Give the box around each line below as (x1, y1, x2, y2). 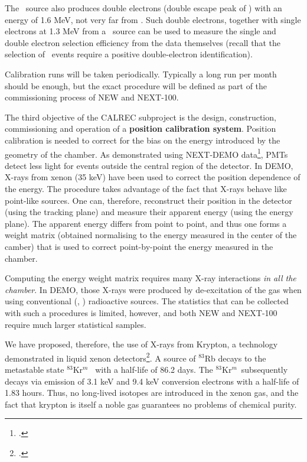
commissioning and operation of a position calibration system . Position (5, 122, 276, 135)
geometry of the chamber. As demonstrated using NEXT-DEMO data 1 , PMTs (5, 146, 288, 160)
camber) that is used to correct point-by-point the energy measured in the (5, 240, 273, 252)
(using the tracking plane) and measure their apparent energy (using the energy (5, 206, 293, 218)
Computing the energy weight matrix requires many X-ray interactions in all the (5, 272, 296, 284)
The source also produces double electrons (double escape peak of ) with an (5, 2, 282, 14)
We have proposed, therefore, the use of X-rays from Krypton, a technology (5, 338, 278, 350)
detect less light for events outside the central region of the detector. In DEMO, (5, 159, 293, 171)
